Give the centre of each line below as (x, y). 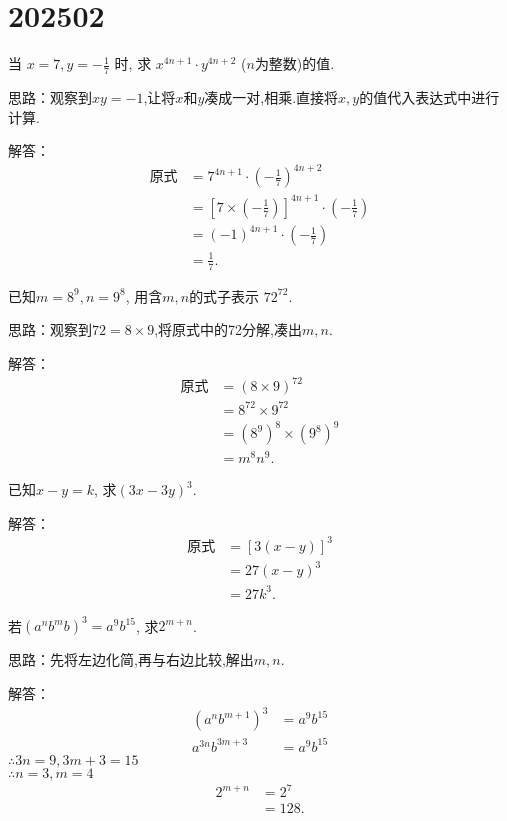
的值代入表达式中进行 (429, 96)
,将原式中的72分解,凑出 (228, 329)
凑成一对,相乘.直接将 (271, 96)
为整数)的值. (294, 63)
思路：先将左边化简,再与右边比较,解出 (131, 659)
